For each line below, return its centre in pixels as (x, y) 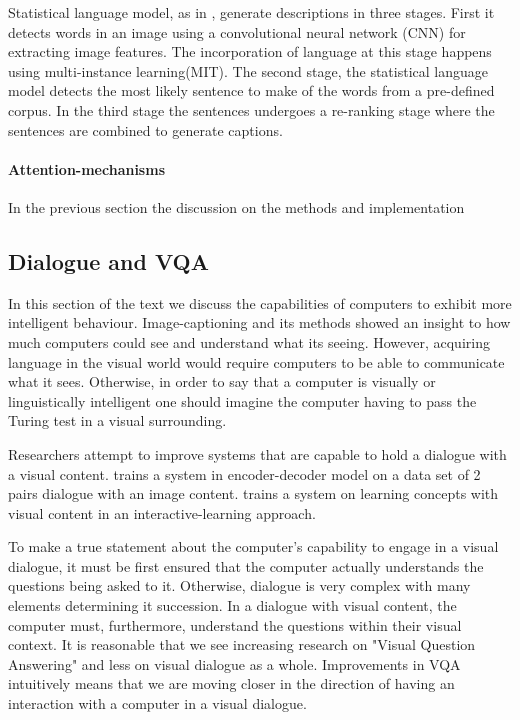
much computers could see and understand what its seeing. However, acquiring (249, 341)
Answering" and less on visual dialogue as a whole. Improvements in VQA (234, 663)
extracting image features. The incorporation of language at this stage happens (250, 51)
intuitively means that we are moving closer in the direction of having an (231, 683)
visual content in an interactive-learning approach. (162, 512)
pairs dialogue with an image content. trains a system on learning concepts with (253, 493)
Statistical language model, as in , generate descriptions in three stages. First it (251, 12)
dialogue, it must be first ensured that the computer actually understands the (246, 565)
